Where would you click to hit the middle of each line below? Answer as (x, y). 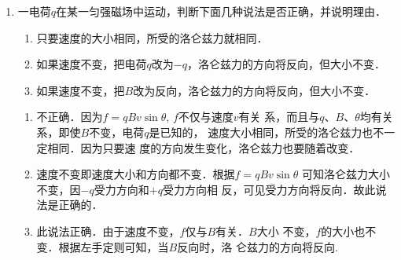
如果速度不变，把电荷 (92, 64)
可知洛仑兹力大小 (346, 174)
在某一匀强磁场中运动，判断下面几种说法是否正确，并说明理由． (221, 11)
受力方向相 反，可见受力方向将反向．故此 (269, 189)
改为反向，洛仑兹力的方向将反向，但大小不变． (254, 90)
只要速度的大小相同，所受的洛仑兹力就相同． (152, 37)
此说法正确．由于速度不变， (108, 231)
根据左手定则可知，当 (114, 246)
